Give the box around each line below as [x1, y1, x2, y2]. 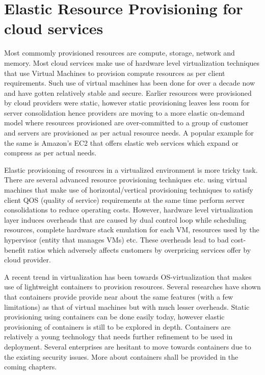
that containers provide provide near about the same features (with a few [4, 291, 233, 302]
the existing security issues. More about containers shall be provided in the [4, 351, 238, 362]
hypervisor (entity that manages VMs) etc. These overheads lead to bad [4, 234, 229, 245]
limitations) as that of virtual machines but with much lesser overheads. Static [4, 301, 250, 312]
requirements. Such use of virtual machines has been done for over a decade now [4, 77, 255, 88]
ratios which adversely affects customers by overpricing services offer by [28, 244, 251, 255]
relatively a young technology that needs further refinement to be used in [4, 331, 233, 342]
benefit [4, 244, 25, 255]
